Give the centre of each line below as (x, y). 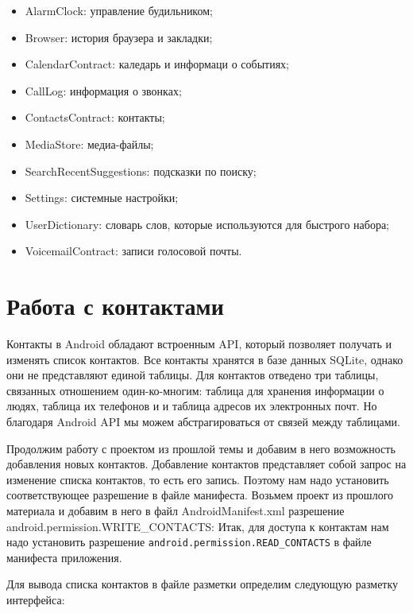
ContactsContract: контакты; (95, 117)
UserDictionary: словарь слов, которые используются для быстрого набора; (207, 224)
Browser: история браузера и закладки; (119, 37)
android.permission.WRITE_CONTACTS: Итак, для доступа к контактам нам (198, 526)
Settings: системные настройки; (102, 198)
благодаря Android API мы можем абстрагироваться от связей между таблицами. (203, 422)
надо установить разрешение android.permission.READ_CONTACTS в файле (189, 542)
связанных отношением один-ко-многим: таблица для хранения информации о (195, 390)
